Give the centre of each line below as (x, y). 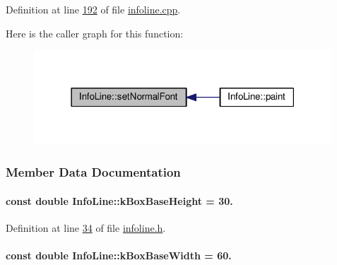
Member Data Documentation (93, 172)
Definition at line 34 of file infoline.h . (86, 228)
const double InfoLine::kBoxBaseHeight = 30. (119, 200)
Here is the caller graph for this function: (95, 33)
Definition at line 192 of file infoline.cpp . (93, 9)
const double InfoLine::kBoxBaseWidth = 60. (119, 255)
